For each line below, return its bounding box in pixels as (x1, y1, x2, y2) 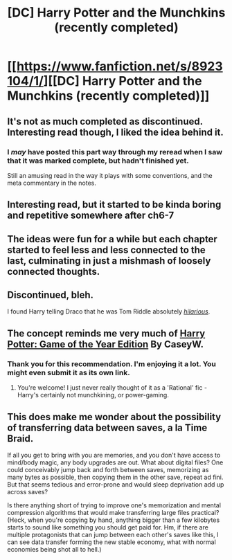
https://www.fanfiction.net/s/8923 (16, 59, 223, 74)
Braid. (7, 433, 34, 444)
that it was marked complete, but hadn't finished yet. (7, 156, 189, 165)
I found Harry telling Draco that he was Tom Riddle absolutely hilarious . (7, 307, 211, 316)
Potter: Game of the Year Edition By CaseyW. (7, 338, 204, 350)
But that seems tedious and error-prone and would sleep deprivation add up (7, 480, 224, 489)
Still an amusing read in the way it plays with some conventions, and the (7, 171, 213, 179)
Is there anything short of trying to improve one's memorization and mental (7, 500, 222, 509)
